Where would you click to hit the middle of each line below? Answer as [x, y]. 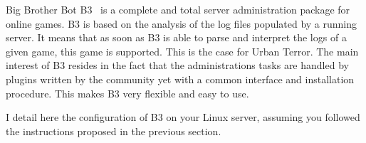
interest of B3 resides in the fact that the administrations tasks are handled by [177, 65]
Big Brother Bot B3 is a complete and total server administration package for [178, 9]
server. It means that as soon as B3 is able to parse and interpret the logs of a [176, 37]
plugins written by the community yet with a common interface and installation [180, 79]
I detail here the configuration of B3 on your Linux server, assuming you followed [183, 117]
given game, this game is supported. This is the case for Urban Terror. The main [182, 51]
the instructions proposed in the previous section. [114, 131]
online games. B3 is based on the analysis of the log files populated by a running [182, 23]
